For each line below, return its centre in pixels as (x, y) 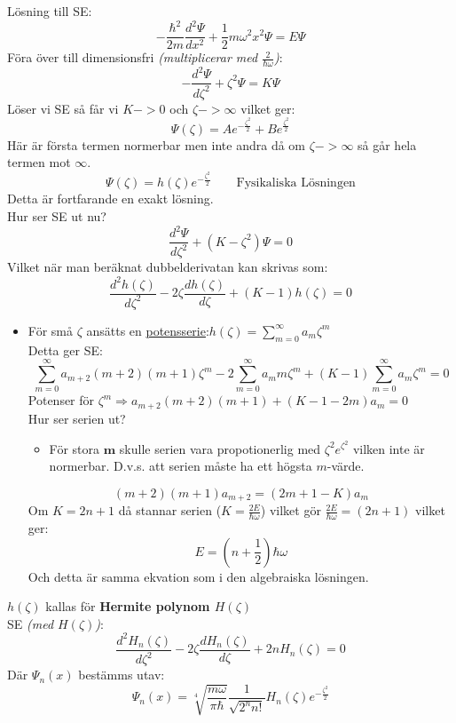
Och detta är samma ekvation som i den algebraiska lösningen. (198, 576)
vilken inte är (389, 448)
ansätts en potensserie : (148, 330)
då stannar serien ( (170, 510)
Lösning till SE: (50, 11)
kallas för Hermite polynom (128, 606)
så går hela (387, 144)
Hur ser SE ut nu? (57, 215)
